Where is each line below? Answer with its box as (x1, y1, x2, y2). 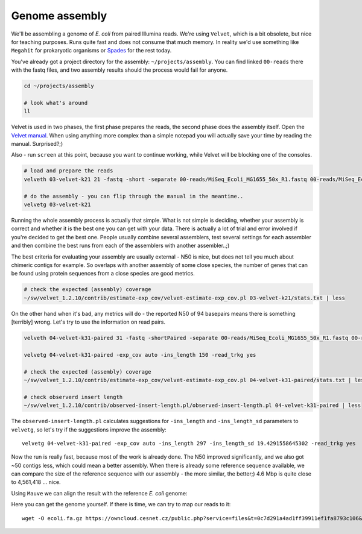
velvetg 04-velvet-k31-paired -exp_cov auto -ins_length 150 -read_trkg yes (24, 351, 256, 358)
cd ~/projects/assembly (24, 83, 95, 90)
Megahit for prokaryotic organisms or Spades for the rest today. (11, 47, 172, 54)
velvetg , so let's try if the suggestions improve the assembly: (11, 426, 167, 433)
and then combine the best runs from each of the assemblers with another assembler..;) (11, 242, 230, 250)
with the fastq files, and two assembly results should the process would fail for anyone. (11, 66, 228, 74)
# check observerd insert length (24, 394, 123, 400)
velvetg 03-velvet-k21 (24, 201, 91, 208)
